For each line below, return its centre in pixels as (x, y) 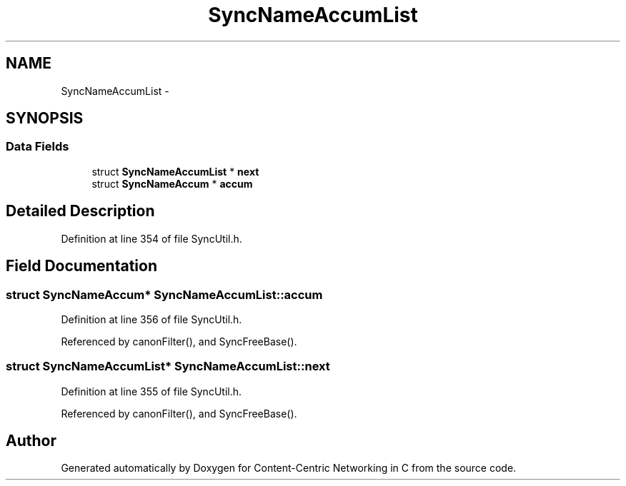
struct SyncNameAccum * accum (172, 183)
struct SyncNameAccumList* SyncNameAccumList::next (168, 366)
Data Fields (38, 147)
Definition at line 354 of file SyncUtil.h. (151, 238)
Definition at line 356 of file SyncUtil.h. (151, 319)
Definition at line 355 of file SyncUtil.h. (151, 391)
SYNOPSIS (45, 118)
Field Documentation (81, 266)
